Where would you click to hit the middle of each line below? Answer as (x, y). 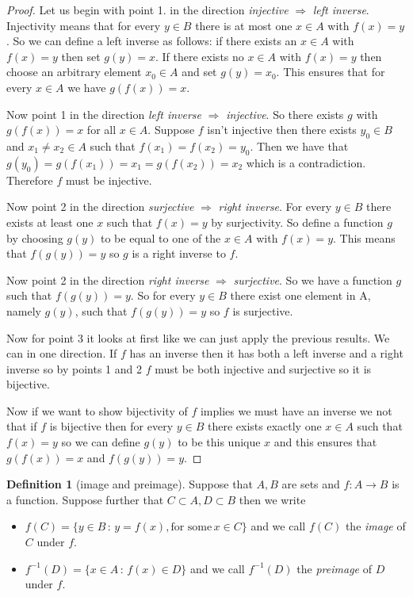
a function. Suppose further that (85, 499)
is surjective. (263, 310)
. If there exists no (200, 56)
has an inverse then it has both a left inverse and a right (266, 353)
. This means (364, 237)
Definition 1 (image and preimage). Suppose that (130, 484)
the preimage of (334, 568)
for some (191, 528)
